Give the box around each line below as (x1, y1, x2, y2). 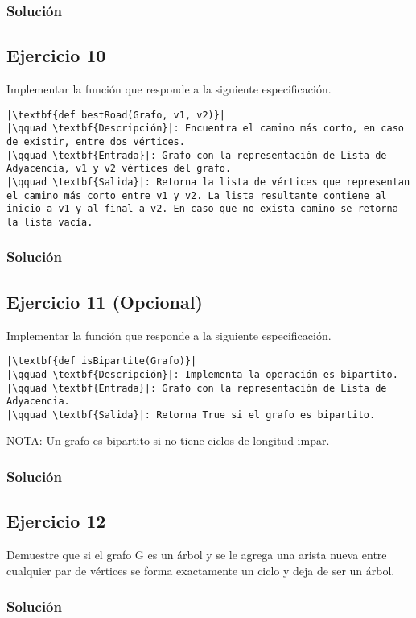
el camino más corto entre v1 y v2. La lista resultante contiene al (6, 189, 387, 201)
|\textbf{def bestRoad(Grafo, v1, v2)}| (6, 109, 226, 121)
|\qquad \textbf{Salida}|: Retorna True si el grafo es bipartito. (6, 409, 376, 421)
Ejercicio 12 (6, 508, 106, 533)
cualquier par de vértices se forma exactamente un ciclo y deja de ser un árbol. (6, 562, 395, 579)
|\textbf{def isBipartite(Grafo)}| (6, 355, 197, 367)
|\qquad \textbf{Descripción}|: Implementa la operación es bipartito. (6, 368, 398, 380)
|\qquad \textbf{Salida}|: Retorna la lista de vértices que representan (6, 176, 410, 188)
